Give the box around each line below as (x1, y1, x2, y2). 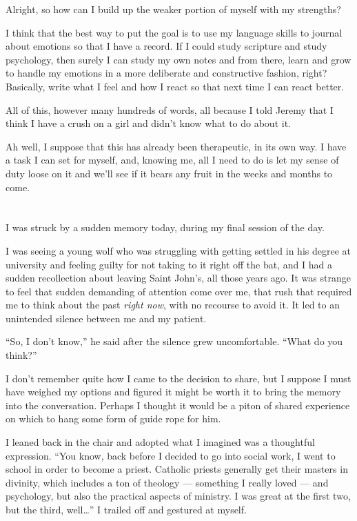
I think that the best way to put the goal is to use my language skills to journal (6, 25, 343, 39)
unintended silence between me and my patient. (6, 311, 207, 325)
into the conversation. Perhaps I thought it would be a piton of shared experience (6, 397, 350, 412)
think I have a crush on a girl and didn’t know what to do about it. (6, 116, 291, 130)
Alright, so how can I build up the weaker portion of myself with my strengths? (6, 2, 341, 16)
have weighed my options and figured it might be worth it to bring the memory (6, 384, 341, 399)
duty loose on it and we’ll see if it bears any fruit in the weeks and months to (6, 166, 333, 180)
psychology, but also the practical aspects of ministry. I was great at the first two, (6, 489, 351, 503)
